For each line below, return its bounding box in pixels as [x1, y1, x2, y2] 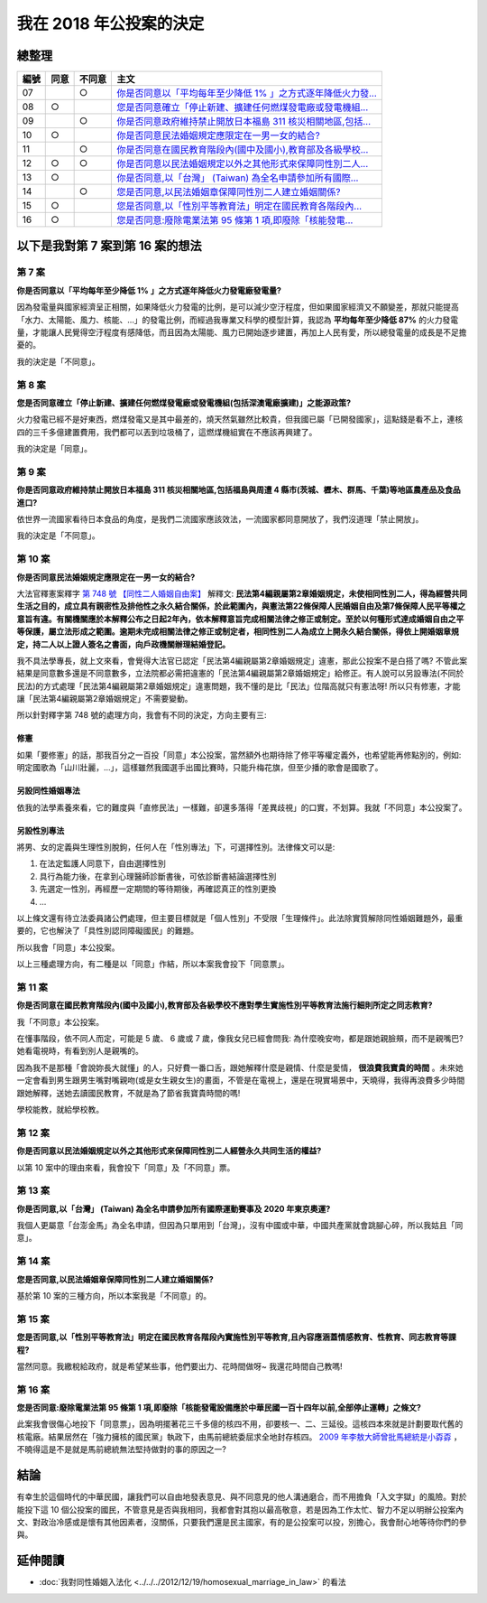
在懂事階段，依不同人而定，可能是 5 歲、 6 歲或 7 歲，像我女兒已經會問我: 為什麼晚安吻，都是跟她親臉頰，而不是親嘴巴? [16, 1033, 464, 1044]
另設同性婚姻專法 [16, 786, 80, 797]
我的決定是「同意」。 [16, 443, 92, 454]
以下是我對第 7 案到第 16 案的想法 [16, 238, 202, 254]
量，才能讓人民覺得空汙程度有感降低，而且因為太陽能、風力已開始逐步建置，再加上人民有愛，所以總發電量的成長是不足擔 [16, 327, 467, 338]
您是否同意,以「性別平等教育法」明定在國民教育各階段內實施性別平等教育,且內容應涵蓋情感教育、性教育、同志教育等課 [16, 1332, 457, 1343]
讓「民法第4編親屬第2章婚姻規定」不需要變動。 [16, 694, 193, 704]
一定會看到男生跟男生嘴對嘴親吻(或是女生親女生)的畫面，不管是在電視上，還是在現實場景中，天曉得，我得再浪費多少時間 [16, 1075, 465, 1086]
